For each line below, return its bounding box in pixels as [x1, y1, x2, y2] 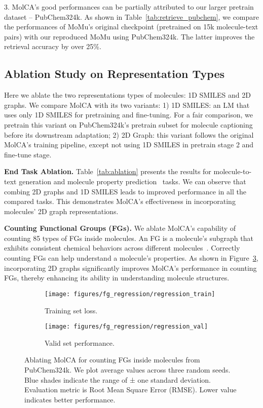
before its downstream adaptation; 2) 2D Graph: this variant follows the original [4, 129, 254, 140]
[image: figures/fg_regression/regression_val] [45, 323, 208, 331]
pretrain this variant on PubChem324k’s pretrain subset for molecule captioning [4, 119, 253, 130]
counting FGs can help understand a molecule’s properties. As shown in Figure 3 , [4, 253, 258, 263]
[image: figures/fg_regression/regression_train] [45, 290, 215, 298]
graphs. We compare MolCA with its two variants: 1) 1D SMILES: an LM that [4, 99, 250, 110]
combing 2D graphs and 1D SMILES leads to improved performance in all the [4, 186, 246, 196]
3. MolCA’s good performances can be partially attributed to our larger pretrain [4, 2, 254, 12]
